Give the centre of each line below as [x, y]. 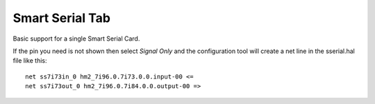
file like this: [30, 61]
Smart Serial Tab [62, 18]
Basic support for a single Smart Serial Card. [76, 39]
